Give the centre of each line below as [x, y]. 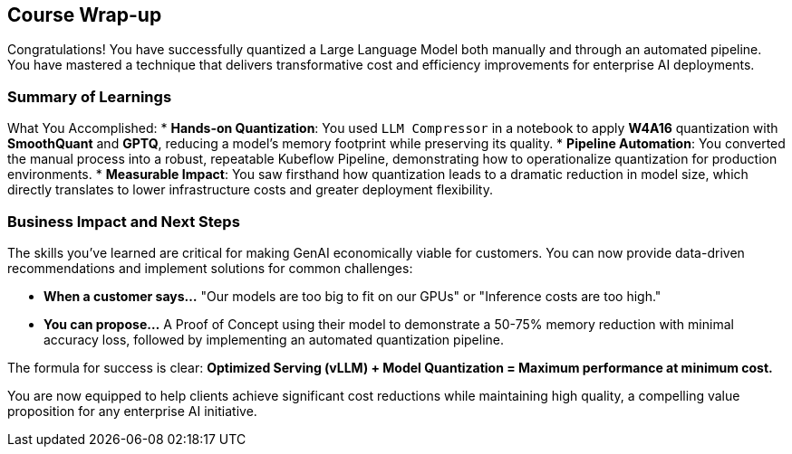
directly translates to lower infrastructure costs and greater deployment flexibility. [250, 190]
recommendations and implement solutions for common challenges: [210, 268]
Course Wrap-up [85, 15]
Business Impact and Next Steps [124, 221]
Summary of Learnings [90, 96]
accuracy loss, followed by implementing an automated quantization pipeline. [274, 339]
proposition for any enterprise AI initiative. [132, 411]
